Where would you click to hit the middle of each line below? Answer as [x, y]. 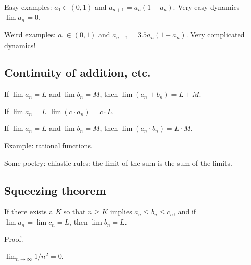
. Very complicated [215, 35]
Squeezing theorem [55, 190]
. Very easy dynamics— [210, 7]
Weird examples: [30, 35]
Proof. [14, 239]
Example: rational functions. [48, 146]
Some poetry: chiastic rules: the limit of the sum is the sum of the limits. [118, 162]
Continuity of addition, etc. [78, 72]
